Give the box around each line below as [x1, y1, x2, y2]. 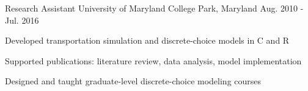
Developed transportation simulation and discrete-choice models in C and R [5, 34, 290, 47]
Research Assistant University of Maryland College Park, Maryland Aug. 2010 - [5, 2, 304, 14]
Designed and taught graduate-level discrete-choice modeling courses [5, 75, 262, 87]
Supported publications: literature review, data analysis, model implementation [5, 54, 302, 67]
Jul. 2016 [5, 13, 39, 26]
